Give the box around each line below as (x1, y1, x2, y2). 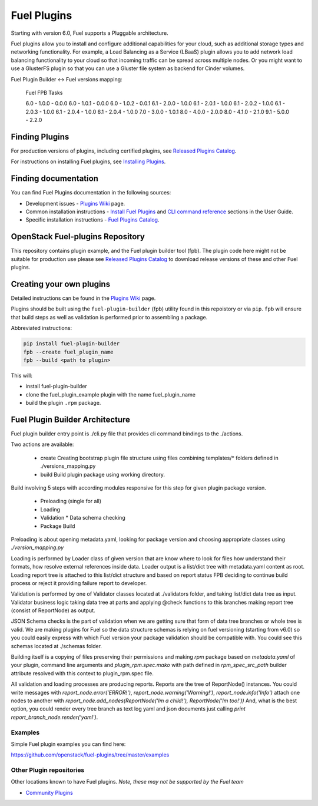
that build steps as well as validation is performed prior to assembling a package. (11, 313, 208, 321)
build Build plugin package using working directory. (40, 471, 165, 478)
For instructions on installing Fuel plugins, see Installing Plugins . (11, 158, 166, 165)
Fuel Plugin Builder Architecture (11, 414, 131, 424)
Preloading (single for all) (40, 498, 102, 505)
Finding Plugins (11, 131, 69, 141)
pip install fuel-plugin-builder (23, 341, 120, 347)
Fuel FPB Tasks (25, 89, 63, 96)
